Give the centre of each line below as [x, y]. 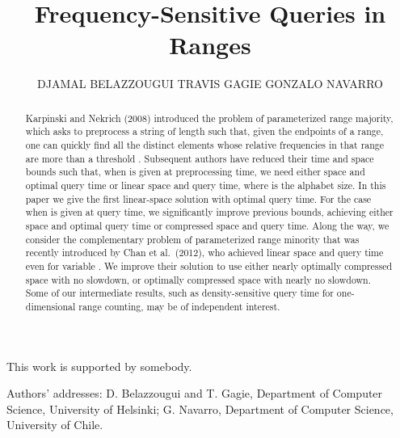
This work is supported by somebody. [99, 366]
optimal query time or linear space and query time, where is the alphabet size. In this [206, 185]
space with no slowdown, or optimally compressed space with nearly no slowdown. [198, 279]
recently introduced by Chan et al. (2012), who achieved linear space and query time [204, 253]
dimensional [51, 306]
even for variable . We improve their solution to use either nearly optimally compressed [209, 265]
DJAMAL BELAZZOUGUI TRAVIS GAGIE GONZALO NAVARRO [210, 84]
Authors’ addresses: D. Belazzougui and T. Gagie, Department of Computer [195, 393]
